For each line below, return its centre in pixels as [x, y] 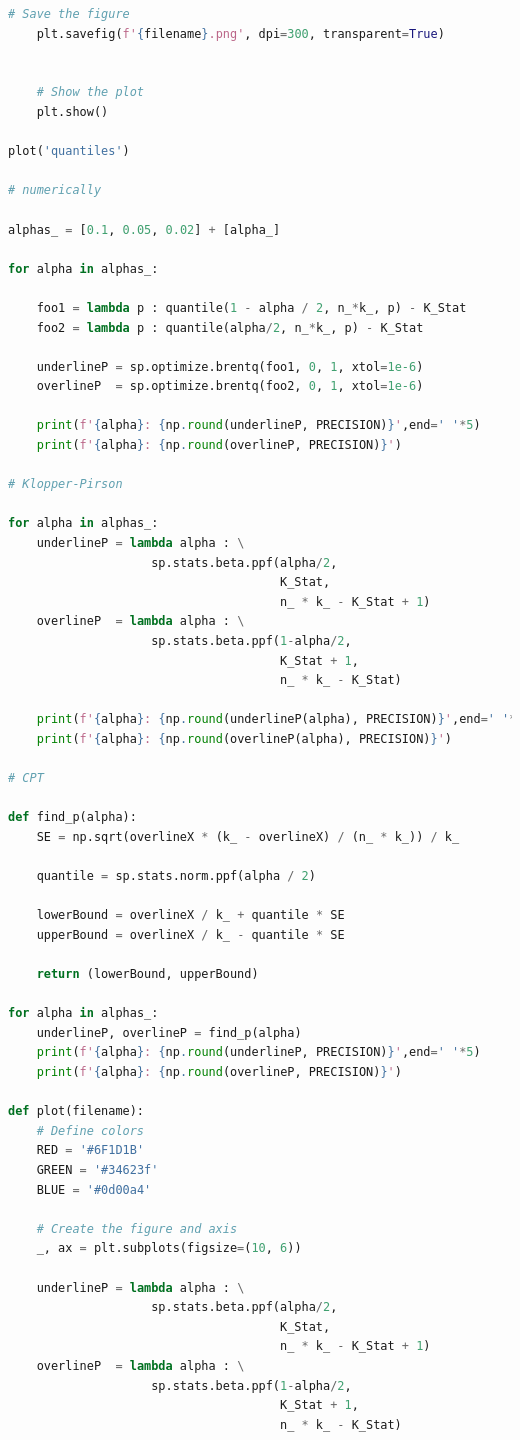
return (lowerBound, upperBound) [147, 974]
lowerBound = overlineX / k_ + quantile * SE [190, 915]
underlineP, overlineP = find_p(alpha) [169, 1032]
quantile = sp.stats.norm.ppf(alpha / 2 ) [176, 876]
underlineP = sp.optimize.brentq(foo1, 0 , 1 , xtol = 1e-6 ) [230, 366]
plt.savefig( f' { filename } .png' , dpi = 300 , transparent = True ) [240, 33]
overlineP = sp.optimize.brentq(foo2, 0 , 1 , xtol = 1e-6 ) [230, 386]
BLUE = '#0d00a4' [94, 1189]
